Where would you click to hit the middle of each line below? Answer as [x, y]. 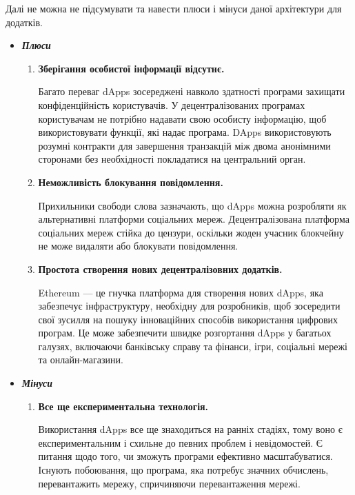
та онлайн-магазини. [81, 360]
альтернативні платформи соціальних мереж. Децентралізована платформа [194, 219]
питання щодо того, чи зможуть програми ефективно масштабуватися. [185, 456]
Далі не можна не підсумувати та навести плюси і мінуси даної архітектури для [174, 8]
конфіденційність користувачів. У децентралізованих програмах [172, 104]
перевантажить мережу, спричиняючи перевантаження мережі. [169, 483]
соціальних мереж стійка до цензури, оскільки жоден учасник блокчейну [191, 232]
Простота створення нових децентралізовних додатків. [160, 269]
